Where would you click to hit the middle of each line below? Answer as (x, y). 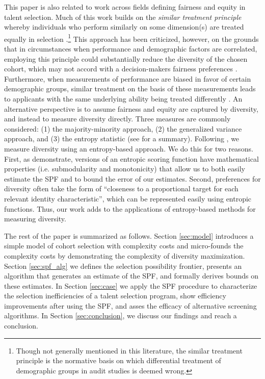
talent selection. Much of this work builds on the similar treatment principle (123, 17)
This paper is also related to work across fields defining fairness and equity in (125, 7)
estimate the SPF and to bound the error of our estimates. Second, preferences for (132, 178)
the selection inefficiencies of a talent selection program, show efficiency (115, 296)
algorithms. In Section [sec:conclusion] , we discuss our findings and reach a (121, 315)
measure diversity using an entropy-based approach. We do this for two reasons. (129, 148)
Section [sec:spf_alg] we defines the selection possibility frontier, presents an (123, 266)
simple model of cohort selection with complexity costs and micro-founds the (124, 246)
